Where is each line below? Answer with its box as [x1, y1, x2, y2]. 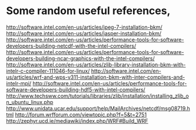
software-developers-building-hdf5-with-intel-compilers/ [6, 86, 145, 93]
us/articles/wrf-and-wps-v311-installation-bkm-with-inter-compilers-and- [6, 74, 185, 81]
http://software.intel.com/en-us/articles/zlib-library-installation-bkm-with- [6, 61, 186, 68]
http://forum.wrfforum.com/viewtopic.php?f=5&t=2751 [15, 111, 147, 118]
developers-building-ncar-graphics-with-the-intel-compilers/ [6, 55, 155, 62]
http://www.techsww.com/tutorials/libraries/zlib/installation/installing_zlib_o [6, 92, 190, 99]
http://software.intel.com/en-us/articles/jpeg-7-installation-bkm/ [6, 24, 163, 31]
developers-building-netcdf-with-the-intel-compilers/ [6, 42, 137, 49]
